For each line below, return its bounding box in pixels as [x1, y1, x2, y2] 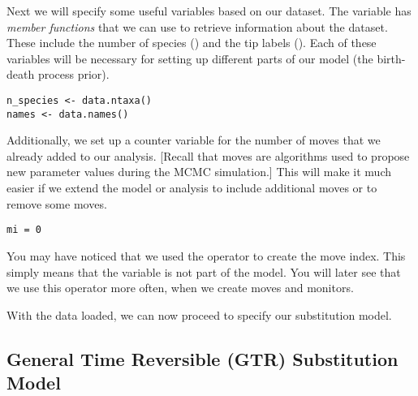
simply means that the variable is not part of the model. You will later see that [6, 263, 401, 280]
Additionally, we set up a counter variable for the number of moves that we [6, 131, 381, 148]
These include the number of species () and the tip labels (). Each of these [6, 34, 377, 51]
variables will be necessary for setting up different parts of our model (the [6, 49, 373, 67]
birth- [377, 49, 406, 67]
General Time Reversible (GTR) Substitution [6, 346, 399, 371]
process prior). [37, 66, 110, 83]
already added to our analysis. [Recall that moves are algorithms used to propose [6, 147, 410, 164]
